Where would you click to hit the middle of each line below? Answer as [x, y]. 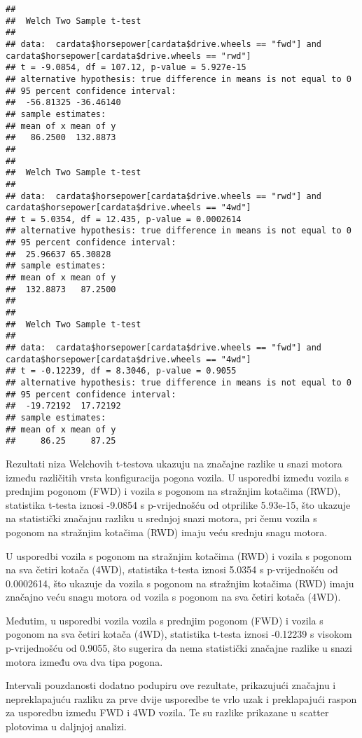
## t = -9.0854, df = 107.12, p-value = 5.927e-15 [126, 68]
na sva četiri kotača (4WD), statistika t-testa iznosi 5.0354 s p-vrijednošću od [172, 569]
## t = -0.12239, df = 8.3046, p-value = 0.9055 [121, 371]
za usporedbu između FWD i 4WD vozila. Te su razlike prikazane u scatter [167, 712]
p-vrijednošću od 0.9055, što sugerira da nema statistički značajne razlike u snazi [179, 648]
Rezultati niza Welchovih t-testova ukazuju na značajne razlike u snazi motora [174, 463]
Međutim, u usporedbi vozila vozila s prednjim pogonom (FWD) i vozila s [165, 620]
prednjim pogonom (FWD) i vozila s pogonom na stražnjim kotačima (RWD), [173, 491]
